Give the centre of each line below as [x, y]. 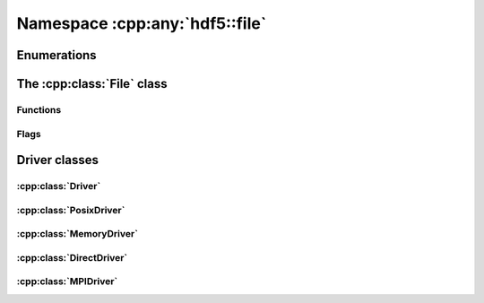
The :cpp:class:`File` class [92, 84]
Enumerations [57, 55]
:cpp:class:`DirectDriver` [72, 257]
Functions [39, 109]
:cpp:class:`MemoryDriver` [78, 234]
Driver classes [57, 160]
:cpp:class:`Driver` [59, 186]
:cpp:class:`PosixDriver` [71, 210]
